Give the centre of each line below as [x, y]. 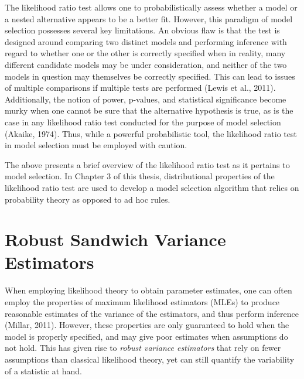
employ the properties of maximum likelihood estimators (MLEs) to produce [142, 302]
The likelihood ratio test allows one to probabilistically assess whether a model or [151, 7]
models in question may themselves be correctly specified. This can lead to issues [150, 76]
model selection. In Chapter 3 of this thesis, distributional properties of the [140, 176]
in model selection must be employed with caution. [96, 145]
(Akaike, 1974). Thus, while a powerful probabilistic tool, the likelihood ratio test [151, 133]
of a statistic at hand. [43, 371]
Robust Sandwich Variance [115, 239]
